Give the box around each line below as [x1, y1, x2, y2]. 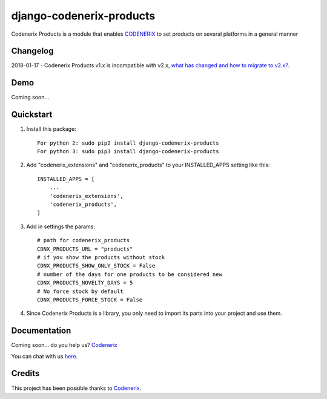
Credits [11, 368, 40, 378]
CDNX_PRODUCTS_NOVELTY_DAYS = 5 [37, 279, 133, 286]
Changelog [11, 46, 54, 56]
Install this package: [26, 125, 77, 133]
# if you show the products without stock [37, 254, 165, 260]
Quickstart [11, 110, 53, 120]
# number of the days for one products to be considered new [37, 271, 222, 278]
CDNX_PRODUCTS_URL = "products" [37, 245, 133, 252]
